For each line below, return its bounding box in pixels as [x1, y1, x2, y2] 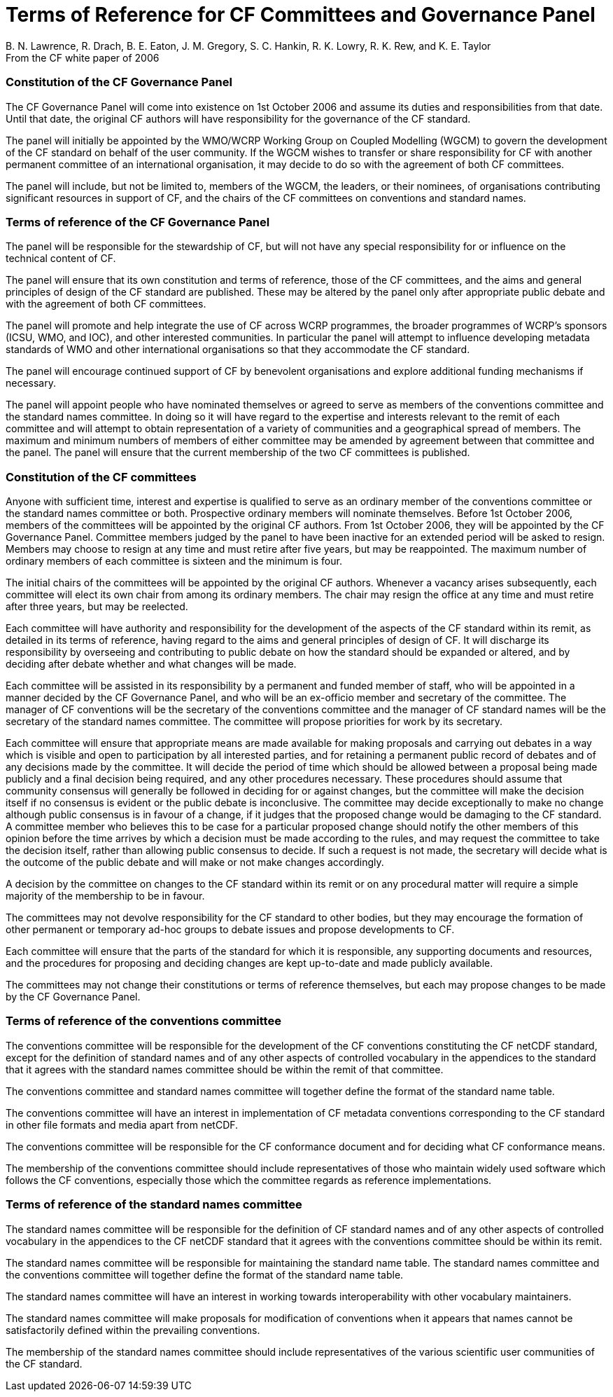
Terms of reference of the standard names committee [6, 1197, 302, 1212]
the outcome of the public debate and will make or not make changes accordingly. [6, 856, 384, 868]
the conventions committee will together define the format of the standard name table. [6, 1268, 404, 1281]
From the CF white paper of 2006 [6, 51, 160, 64]
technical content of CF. [6, 252, 116, 265]
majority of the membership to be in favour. [6, 890, 205, 902]
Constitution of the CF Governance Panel [6, 75, 232, 90]
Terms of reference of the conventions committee [6, 1014, 281, 1028]
